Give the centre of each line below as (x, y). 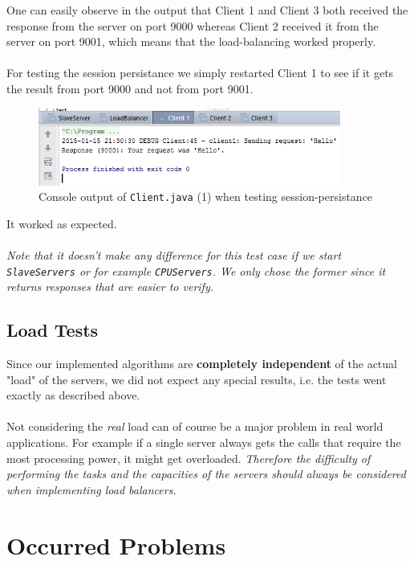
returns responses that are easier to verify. (110, 287)
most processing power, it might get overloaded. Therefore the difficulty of (189, 458)
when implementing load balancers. (91, 489)
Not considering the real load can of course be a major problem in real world (195, 426)
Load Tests (53, 330)
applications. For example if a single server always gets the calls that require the (204, 442)
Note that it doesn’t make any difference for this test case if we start (174, 255)
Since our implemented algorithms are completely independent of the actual (202, 364)
